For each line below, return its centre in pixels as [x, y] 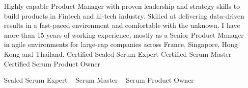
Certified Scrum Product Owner [52, 63]
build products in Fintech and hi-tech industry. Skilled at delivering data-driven [124, 15]
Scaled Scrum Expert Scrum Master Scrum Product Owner [99, 80]
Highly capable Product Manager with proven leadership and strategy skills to [122, 6]
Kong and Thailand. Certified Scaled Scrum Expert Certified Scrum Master [118, 54]
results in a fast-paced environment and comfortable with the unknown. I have [122, 25]
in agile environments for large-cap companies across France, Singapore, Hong [121, 44]
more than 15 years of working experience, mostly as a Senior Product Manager [124, 34]
